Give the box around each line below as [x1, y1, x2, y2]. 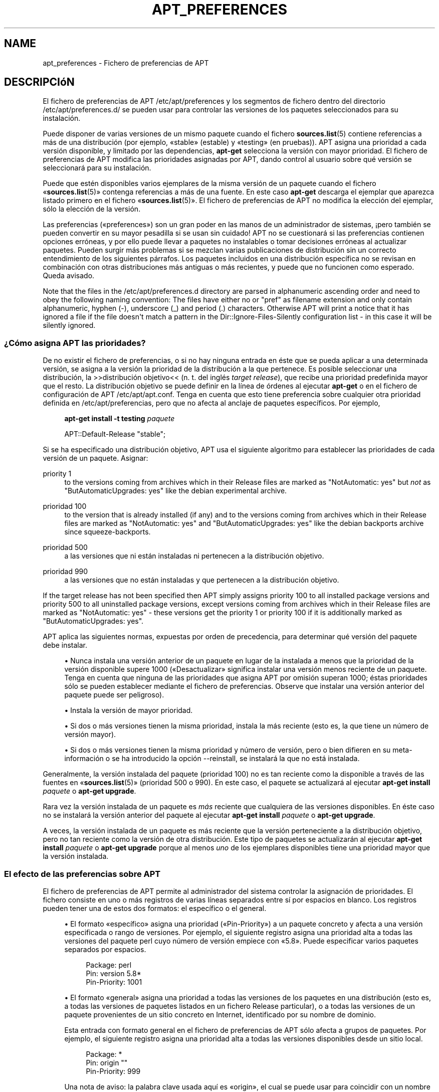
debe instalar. [43, 641, 88, 650]
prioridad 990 [43, 567, 88, 576]
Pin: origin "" [86, 1058, 128, 1067]
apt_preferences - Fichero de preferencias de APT [43, 58, 209, 67]
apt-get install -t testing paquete [64, 414, 175, 423]
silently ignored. [43, 321, 96, 330]
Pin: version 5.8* [86, 969, 141, 978]
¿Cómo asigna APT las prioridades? [4, 337, 146, 348]
